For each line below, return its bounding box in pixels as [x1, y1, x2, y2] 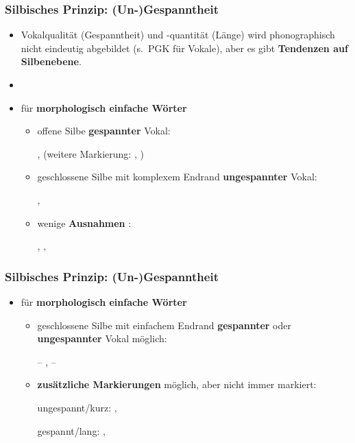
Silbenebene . [21, 54, 82, 69]
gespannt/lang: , [37, 423, 106, 438]
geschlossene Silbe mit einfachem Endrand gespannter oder [37, 318, 291, 332]
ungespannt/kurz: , [37, 400, 117, 414]
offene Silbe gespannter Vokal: [37, 123, 171, 138]
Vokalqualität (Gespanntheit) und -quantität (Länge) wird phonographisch [21, 27, 335, 42]
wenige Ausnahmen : [37, 215, 132, 230]
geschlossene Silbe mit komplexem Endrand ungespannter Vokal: [37, 169, 317, 184]
